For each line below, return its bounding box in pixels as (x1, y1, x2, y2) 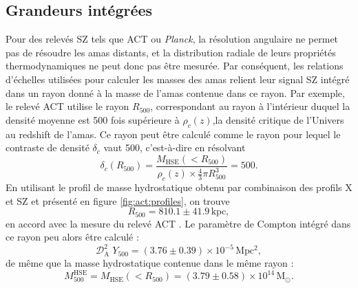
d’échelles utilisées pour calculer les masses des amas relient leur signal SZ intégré (6, 71, 350, 86)
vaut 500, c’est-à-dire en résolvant (103, 140, 246, 155)
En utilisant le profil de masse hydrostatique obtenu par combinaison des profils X (6, 179, 352, 194)
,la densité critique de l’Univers (212, 112, 344, 126)
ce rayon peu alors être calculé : (6, 230, 139, 244)
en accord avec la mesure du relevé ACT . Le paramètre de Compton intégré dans (6, 216, 351, 230)
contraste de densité (6, 140, 89, 155)
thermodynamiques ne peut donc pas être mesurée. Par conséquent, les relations (6, 58, 344, 73)
